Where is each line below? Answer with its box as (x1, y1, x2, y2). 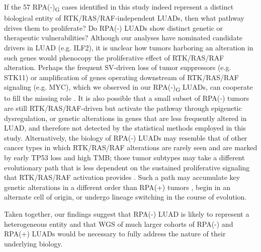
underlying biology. (4, 238, 63, 248)
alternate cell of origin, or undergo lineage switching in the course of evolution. (4, 192, 247, 202)
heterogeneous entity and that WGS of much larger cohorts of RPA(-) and (4, 218, 233, 229)
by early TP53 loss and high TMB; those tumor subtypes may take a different (4, 152, 245, 162)
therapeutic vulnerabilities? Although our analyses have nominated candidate (4, 32, 243, 43)
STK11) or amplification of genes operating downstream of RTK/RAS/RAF (4, 72, 239, 82)
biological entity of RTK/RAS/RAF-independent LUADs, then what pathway (4, 13, 244, 23)
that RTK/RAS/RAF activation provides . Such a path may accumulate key (4, 172, 240, 182)
